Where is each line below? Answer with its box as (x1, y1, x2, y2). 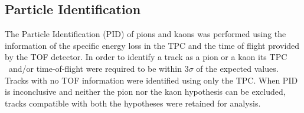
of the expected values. (196, 62, 279, 74)
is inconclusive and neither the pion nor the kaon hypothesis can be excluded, (5, 85, 286, 98)
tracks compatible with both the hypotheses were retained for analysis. (5, 97, 261, 109)
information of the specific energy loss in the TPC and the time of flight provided (5, 39, 300, 51)
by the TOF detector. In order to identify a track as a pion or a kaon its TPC (5, 51, 287, 63)
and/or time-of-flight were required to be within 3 (8, 62, 189, 74)
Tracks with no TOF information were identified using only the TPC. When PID (5, 74, 298, 86)
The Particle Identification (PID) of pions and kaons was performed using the (5, 28, 286, 40)
